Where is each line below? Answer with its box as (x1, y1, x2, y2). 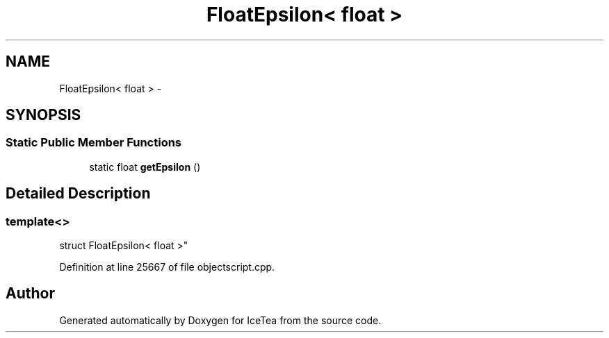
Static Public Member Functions (6, 135, 182, 150)
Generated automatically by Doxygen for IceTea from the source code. (59, 314, 382, 326)
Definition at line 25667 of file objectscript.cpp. (59, 261, 275, 273)
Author (6, 285, 55, 303)
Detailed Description (6, 185, 151, 203)
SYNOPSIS (6, 106, 81, 124)
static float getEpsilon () (89, 160, 201, 173)
